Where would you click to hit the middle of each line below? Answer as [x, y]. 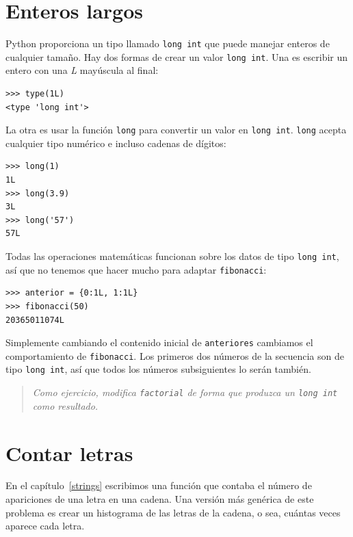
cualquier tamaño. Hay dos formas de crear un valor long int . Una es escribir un [177, 56]
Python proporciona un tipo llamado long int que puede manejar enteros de [168, 43]
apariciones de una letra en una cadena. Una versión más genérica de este [160, 499]
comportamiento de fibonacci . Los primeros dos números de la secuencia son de [175, 355]
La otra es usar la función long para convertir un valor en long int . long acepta [176, 130]
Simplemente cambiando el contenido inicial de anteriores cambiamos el [159, 342]
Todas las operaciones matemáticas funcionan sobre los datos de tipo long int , [172, 256]
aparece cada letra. [45, 526]
